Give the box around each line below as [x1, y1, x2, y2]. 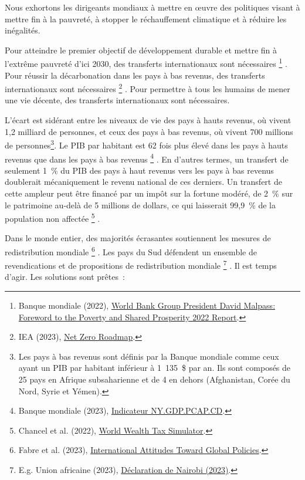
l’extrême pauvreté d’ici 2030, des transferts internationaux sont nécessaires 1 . [5, 56, 287, 70]
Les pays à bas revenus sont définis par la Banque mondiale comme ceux [18, 350, 279, 362]
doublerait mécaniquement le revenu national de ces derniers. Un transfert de [5, 175, 282, 188]
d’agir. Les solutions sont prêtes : [5, 271, 125, 283]
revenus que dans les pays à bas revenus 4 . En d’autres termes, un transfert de [5, 151, 289, 165]
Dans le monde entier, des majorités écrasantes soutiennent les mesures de [5, 232, 271, 244]
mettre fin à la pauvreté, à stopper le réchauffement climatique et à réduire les [5, 12, 287, 25]
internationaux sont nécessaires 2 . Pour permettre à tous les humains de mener [5, 81, 290, 94]
